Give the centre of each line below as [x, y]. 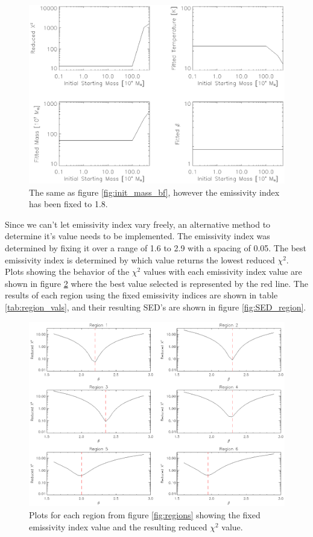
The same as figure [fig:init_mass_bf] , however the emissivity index [154, 192]
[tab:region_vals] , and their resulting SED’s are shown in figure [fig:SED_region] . [156, 307]
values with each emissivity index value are [223, 272]
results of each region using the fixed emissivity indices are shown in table [141, 295]
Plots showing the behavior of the [67, 272]
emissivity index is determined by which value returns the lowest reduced [140, 259]
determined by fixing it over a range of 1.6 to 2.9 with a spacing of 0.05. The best [156, 248]
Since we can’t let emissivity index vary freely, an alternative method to [138, 224]
